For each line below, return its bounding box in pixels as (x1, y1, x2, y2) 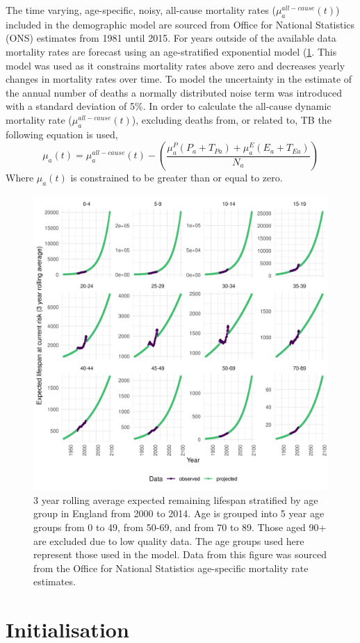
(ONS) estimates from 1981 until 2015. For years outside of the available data (6, 31, 336, 45)
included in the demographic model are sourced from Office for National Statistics (6, 17, 355, 31)
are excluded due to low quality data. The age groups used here (33, 533, 304, 548)
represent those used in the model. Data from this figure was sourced (33, 547, 327, 562)
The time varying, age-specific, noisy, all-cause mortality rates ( (6, 3, 276, 17)
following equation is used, (6, 127, 118, 141)
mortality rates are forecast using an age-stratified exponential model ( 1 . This (6, 44, 337, 58)
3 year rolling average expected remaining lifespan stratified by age (33, 492, 318, 507)
